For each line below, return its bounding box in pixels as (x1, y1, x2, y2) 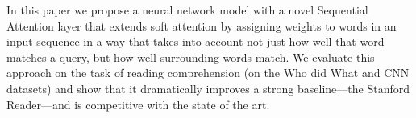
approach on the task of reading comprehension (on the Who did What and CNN (6, 64, 410, 81)
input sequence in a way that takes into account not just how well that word (6, 33, 385, 50)
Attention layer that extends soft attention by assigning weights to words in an (6, 17, 397, 34)
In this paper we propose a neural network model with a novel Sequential (6, 2, 368, 18)
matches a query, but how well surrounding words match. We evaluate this (6, 48, 375, 65)
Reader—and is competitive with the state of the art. (6, 96, 270, 112)
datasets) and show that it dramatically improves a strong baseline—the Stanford (6, 79, 410, 96)
